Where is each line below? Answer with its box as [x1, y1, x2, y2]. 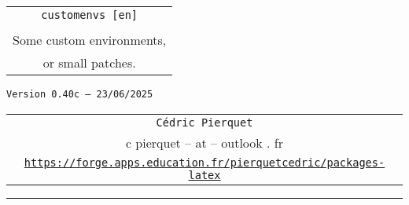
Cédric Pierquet [156, 115, 253, 129]
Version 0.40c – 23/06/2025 [6, 89, 153, 100]
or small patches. [42, 53, 136, 71]
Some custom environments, [13, 31, 167, 49]
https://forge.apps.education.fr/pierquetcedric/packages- [24, 156, 385, 169]
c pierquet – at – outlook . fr [125, 133, 284, 152]
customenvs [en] [41, 9, 138, 21]
